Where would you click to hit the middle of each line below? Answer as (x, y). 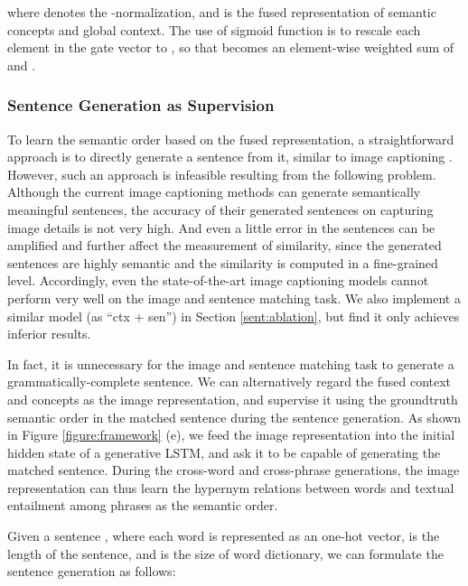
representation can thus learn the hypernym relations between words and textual (231, 487)
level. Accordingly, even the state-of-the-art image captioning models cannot (218, 280)
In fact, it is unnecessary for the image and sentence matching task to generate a (231, 363)
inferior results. (49, 334)
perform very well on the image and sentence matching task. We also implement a (234, 298)
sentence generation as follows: (92, 571)
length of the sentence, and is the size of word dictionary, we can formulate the (225, 553)
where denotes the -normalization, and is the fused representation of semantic (222, 12)
